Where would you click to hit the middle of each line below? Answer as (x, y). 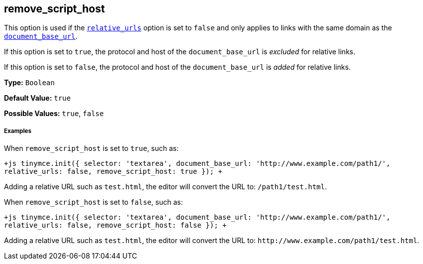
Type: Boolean (29, 83)
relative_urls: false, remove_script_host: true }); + (113, 172)
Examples (18, 131)
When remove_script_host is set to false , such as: (93, 202)
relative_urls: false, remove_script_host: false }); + (115, 225)
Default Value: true (37, 98)
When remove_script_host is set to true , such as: (91, 148)
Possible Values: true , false (54, 114)
